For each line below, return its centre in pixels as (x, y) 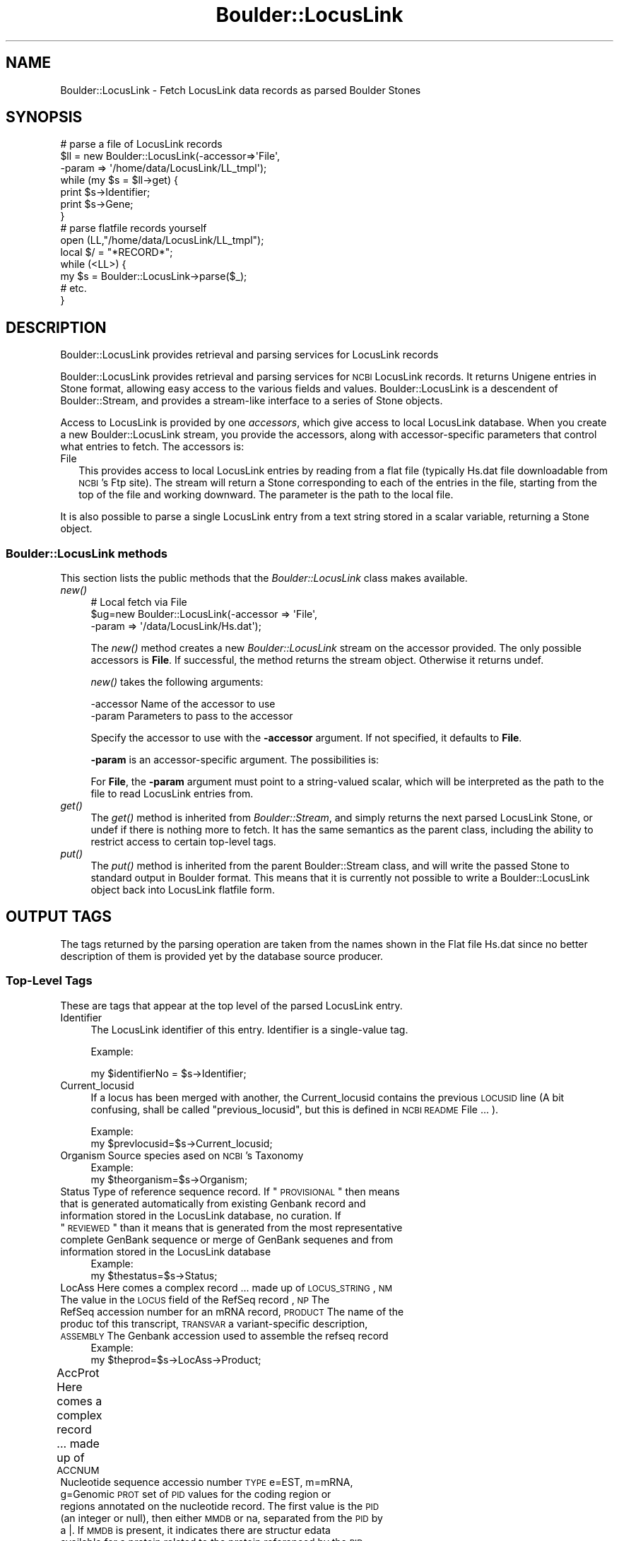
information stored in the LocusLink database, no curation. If (201, 1215)
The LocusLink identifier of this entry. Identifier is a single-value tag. (249, 1029)
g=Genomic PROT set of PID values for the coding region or (196, 1494)
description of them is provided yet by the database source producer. (222, 956)
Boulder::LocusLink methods (87, 553)
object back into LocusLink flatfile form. (183, 890)
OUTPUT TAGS (59, 917)
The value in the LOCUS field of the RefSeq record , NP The (195, 1299)
